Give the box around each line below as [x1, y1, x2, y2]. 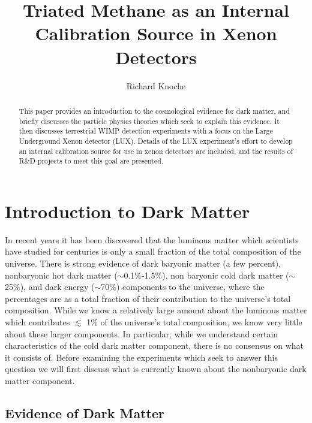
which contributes [5, 315, 70, 328]
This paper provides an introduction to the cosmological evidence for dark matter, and [19, 105, 290, 116]
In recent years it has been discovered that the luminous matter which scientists [5, 233, 299, 246]
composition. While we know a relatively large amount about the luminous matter [5, 304, 307, 316]
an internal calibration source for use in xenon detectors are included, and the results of [19, 146, 293, 156]
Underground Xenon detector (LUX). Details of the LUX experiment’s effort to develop [19, 135, 293, 146]
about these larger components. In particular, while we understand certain [5, 327, 278, 340]
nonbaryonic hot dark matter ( [5, 268, 118, 281]
